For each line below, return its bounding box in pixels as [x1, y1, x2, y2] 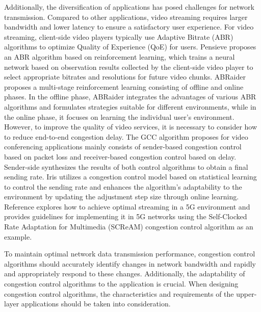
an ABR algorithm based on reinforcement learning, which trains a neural [4, 51, 235, 62]
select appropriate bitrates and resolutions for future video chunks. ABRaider [4, 71, 246, 82]
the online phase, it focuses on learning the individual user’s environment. [4, 111, 234, 122]
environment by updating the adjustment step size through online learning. [4, 191, 239, 202]
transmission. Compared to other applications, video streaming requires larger [4, 11, 248, 22]
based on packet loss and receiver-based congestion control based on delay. [4, 151, 237, 162]
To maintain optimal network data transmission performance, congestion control [4, 248, 255, 259]
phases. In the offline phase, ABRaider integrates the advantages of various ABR [4, 91, 256, 102]
